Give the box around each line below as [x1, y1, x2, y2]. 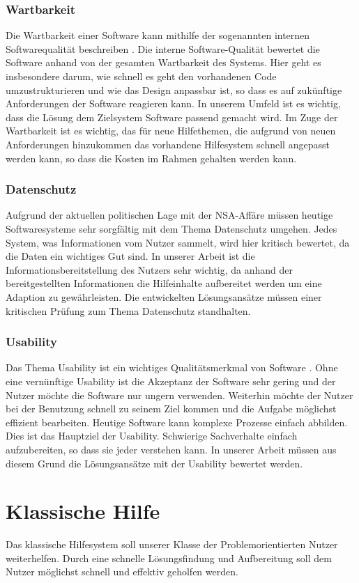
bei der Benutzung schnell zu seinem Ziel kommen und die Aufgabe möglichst [6, 401, 337, 416]
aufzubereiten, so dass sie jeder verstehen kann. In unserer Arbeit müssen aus [6, 442, 337, 456]
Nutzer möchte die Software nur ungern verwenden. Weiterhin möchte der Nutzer [6, 387, 353, 402]
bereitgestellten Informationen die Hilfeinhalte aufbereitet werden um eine [6, 276, 322, 290]
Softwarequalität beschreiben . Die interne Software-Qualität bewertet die [6, 41, 320, 56]
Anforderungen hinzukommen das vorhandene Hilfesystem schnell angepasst [6, 137, 330, 151]
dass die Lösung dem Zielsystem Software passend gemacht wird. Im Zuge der [6, 109, 338, 124]
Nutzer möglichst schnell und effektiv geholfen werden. [6, 564, 238, 579]
